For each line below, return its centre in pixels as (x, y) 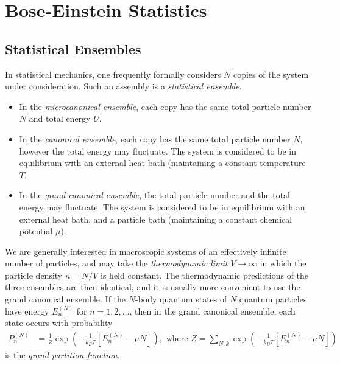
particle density (34, 275)
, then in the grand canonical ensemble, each (212, 311)
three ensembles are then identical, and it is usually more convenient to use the (153, 287)
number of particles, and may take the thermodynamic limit (116, 263)
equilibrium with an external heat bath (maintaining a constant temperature (162, 163)
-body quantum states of (181, 299)
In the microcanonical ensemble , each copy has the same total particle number (165, 106)
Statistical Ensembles (73, 48)
